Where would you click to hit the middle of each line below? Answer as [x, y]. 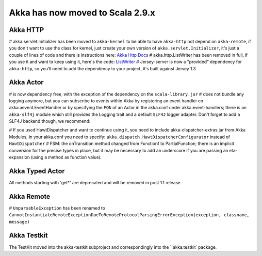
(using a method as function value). [66, 157]
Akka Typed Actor [37, 171]
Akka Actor [26, 82]
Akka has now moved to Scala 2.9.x [82, 13]
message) [19, 222]
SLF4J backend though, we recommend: [50, 121]
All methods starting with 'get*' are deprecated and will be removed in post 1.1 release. [95, 182]
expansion [19, 157]
